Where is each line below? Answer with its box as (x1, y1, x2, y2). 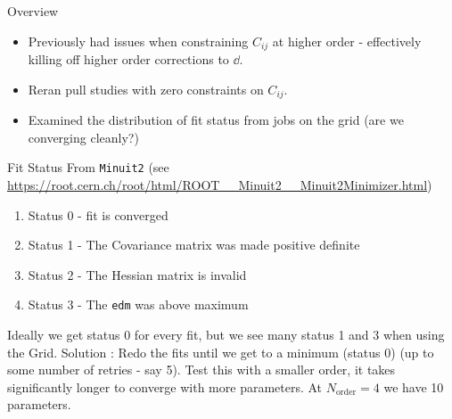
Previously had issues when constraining (28, 31, 249, 50)
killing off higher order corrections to (28, 50, 229, 69)
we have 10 (383, 377, 444, 396)
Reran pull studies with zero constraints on (28, 79, 264, 98)
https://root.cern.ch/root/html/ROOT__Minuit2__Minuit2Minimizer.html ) (7, 175, 432, 193)
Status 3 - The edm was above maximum (28, 295, 249, 314)
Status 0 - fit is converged (28, 205, 168, 224)
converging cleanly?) (28, 127, 139, 146)
